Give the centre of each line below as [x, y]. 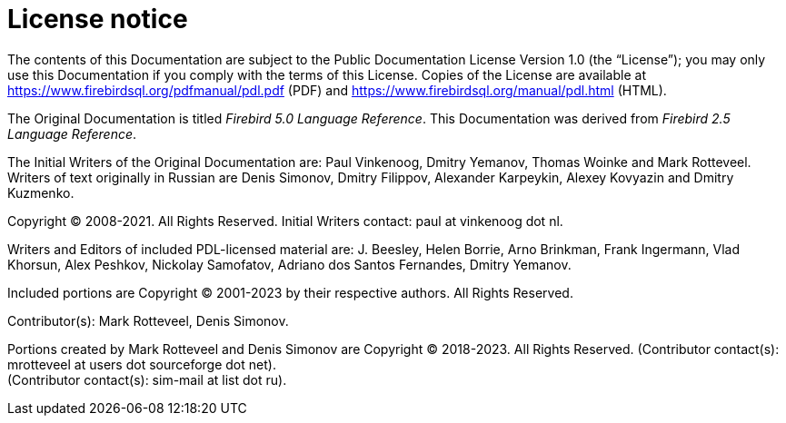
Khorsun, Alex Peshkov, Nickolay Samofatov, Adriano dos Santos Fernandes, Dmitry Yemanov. [289, 264]
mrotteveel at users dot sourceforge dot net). [142, 364]
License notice [98, 19]
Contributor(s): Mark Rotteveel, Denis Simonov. [148, 320]
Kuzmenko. [41, 192]
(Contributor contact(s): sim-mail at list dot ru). [147, 379]
